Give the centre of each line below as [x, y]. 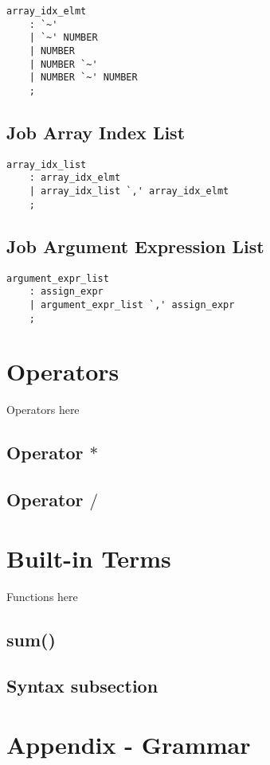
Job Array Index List [96, 132]
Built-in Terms [89, 558]
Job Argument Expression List [135, 246]
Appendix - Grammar [129, 744]
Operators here [43, 410]
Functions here [42, 596]
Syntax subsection [82, 686]
